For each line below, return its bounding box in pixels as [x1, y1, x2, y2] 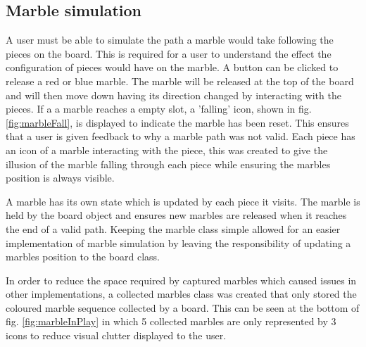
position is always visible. [6, 170, 115, 185]
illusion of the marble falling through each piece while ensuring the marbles [6, 156, 331, 171]
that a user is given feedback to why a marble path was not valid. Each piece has [6, 129, 355, 144]
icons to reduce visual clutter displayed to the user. [6, 328, 227, 343]
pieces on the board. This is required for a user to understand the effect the [6, 46, 332, 61]
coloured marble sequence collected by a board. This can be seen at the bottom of [6, 300, 360, 315]
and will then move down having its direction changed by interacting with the [6, 87, 341, 102]
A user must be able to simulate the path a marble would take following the [6, 32, 334, 47]
